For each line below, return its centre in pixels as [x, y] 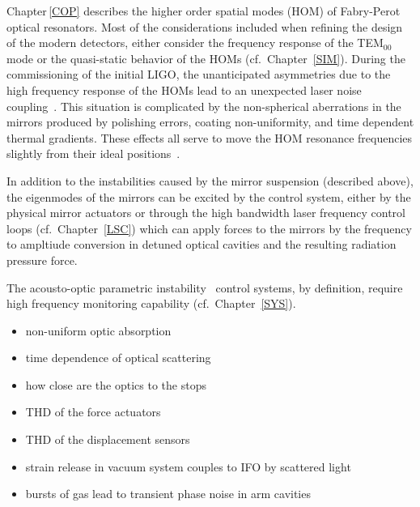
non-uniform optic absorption [98, 330]
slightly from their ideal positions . [93, 153]
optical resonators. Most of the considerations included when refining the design [205, 26]
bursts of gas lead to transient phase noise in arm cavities [168, 494]
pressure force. [42, 260]
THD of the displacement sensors [108, 439]
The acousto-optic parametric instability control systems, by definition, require [205, 287]
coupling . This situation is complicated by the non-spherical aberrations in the [204, 106]
